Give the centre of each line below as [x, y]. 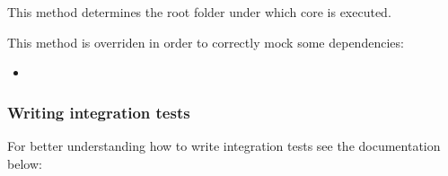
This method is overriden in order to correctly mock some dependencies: [206, 42]
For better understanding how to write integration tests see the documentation [224, 145]
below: [25, 163]
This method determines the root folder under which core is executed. [199, 12]
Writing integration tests [99, 112]
